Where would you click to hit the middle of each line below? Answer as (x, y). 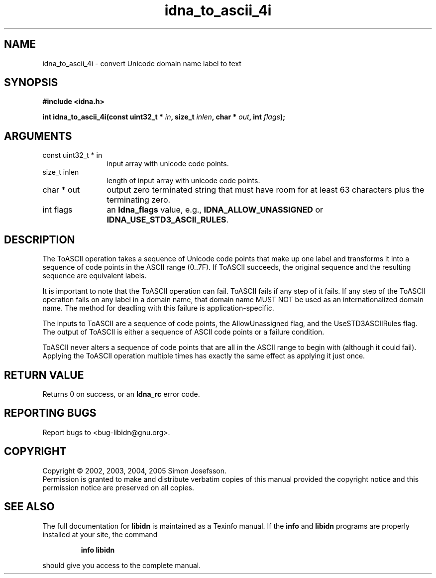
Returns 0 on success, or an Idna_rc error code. (121, 394)
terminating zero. (139, 200)
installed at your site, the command (100, 534)
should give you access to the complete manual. (122, 565)
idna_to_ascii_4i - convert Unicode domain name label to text (142, 63)
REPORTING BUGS (50, 413)
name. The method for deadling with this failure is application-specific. (158, 308)
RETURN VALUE (44, 375)
